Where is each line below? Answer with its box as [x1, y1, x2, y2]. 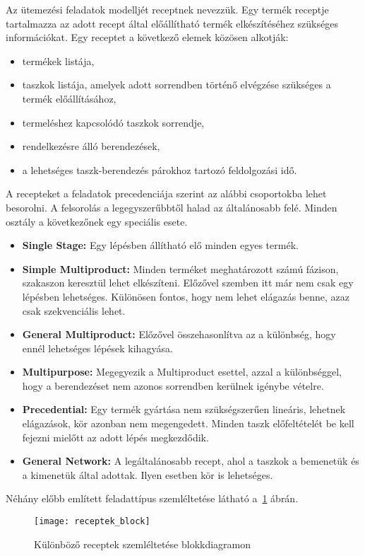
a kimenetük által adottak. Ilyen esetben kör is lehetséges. [22, 467, 273, 482]
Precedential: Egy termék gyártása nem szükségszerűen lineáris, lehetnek [22, 402, 346, 417]
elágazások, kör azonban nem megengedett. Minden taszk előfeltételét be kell [22, 416, 354, 431]
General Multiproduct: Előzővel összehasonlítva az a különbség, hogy [22, 327, 336, 342]
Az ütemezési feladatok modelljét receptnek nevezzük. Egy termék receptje [6, 2, 329, 16]
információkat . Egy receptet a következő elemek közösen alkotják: [6, 30, 289, 45]
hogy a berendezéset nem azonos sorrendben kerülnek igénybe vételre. [22, 378, 324, 393]
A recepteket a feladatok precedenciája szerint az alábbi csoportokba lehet [6, 186, 327, 201]
